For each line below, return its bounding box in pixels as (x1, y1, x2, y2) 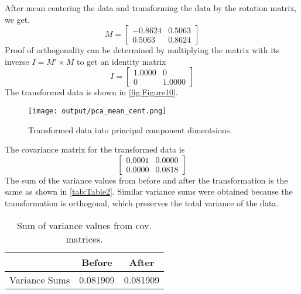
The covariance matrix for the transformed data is (5, 143, 185, 155)
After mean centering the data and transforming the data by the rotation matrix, (5, 2, 297, 13)
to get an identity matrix (76, 55, 166, 67)
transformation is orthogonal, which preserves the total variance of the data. (5, 197, 279, 209)
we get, (5, 13, 30, 25)
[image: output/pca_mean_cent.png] (28, 106, 167, 115)
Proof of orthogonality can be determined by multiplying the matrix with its (5, 44, 280, 56)
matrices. (66, 231, 103, 245)
